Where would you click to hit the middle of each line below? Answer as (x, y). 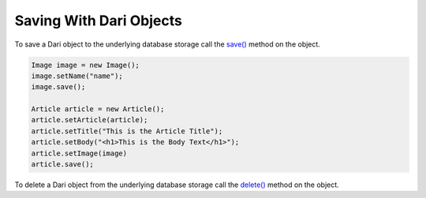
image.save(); (58, 87)
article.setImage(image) (79, 153)
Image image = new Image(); (85, 65)
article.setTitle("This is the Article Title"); (127, 131)
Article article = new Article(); (98, 109)
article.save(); (63, 164)
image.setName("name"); (77, 76)
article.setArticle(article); (90, 120)
